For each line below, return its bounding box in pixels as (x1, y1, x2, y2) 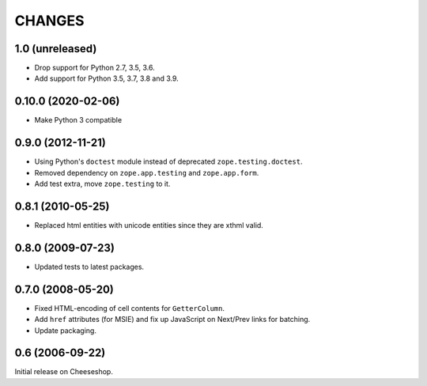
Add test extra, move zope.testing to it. (34, 179, 171, 189)
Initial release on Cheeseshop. (14, 367, 114, 377)
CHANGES (14, 12, 85, 29)
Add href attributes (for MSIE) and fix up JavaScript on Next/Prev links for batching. (34, 315, 311, 324)
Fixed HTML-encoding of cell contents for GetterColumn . (34, 303, 225, 312)
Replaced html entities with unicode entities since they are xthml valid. (34, 220, 264, 229)
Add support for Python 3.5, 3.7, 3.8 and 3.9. (34, 74, 179, 83)
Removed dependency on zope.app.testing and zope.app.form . (34, 168, 259, 177)
